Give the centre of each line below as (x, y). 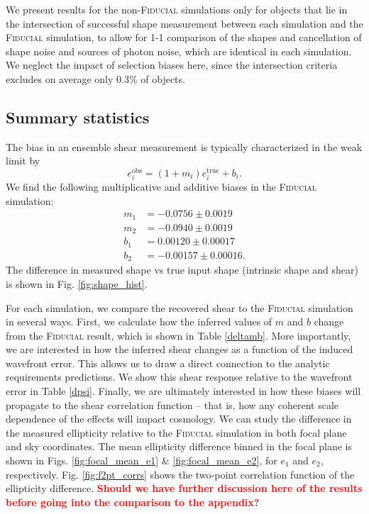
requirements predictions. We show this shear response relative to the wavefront (179, 377)
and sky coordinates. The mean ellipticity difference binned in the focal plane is (179, 446)
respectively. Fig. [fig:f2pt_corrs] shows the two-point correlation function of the (180, 474)
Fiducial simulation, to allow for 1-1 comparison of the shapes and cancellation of (184, 37)
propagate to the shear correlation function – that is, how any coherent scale (172, 404)
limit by (23, 161)
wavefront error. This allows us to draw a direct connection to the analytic (168, 363)
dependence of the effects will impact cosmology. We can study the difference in (179, 419)
